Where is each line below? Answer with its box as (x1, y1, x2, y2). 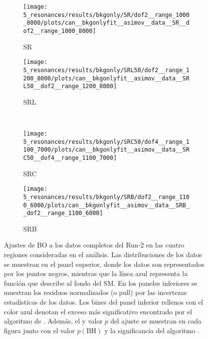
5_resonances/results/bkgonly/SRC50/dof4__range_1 (23, 138, 190, 145)
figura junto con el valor (4, 325, 75, 335)
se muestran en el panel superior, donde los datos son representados (4, 259, 205, 269)
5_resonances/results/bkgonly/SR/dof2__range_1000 (23, 11, 190, 18)
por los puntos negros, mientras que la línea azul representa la (4, 268, 188, 278)
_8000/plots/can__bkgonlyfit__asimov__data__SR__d (23, 19, 190, 27)
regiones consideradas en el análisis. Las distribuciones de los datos (4, 249, 202, 260)
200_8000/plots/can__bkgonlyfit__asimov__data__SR (23, 75, 190, 82)
